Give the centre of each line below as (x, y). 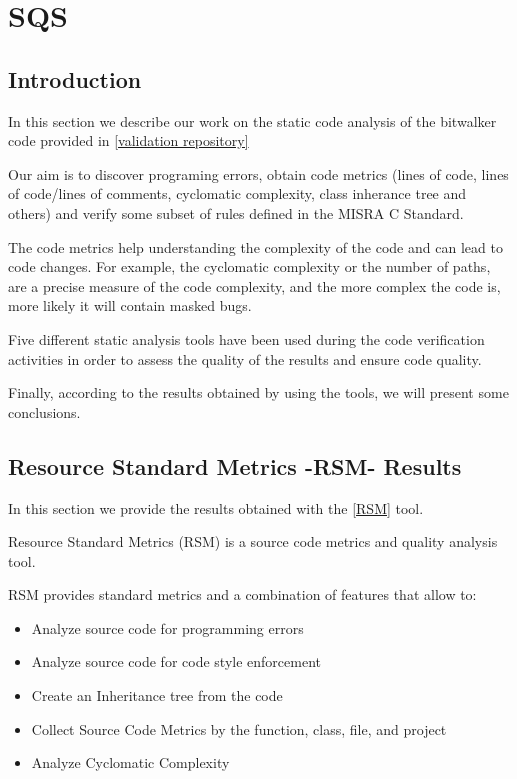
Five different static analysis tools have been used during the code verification (246, 338)
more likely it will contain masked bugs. (130, 305)
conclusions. (44, 411)
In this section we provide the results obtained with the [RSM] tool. (216, 507)
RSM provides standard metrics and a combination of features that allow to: (242, 594)
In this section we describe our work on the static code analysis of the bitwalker (252, 120)
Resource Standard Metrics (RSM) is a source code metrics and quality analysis (253, 541)
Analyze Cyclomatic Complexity (130, 762)
